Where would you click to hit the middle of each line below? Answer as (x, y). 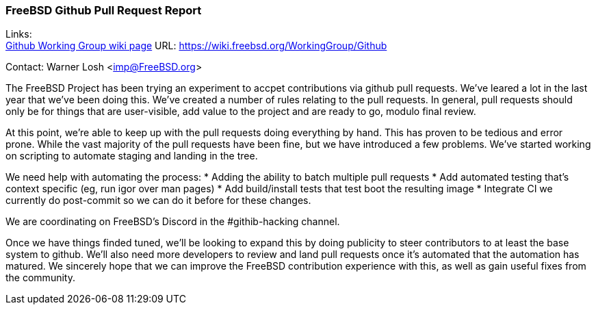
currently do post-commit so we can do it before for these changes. (158, 201)
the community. (40, 278)
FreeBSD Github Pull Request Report (104, 10)
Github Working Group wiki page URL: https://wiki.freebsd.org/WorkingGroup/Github (196, 46)
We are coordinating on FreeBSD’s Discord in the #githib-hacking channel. (173, 222)
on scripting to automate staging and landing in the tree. (132, 156)
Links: (19, 34)
